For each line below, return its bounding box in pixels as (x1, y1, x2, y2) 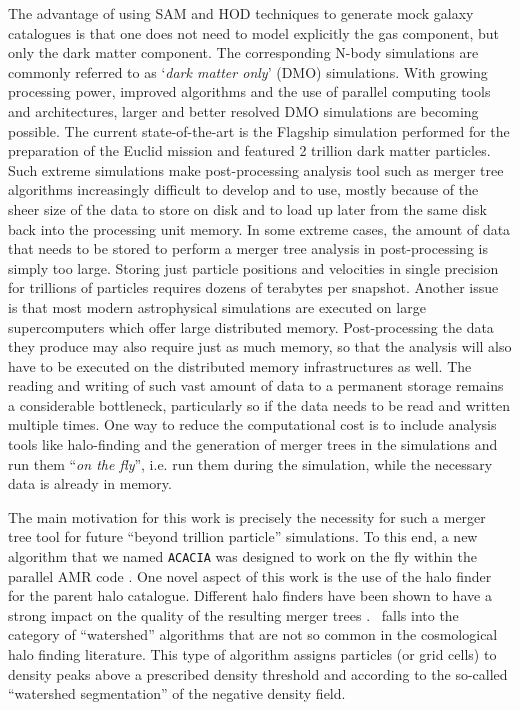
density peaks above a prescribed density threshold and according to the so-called (8, 663, 508, 684)
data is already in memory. (8, 473, 172, 494)
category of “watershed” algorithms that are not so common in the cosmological (8, 624, 498, 645)
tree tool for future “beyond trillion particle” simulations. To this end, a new (8, 526, 478, 547)
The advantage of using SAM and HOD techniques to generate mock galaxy (8, 3, 474, 23)
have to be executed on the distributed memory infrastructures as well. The (8, 355, 472, 376)
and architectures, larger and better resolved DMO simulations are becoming (8, 100, 479, 121)
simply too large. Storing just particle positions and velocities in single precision (8, 257, 499, 278)
